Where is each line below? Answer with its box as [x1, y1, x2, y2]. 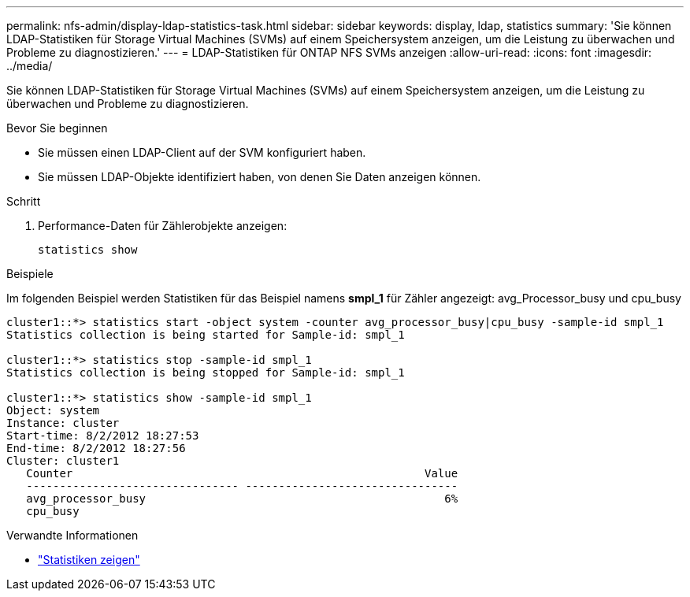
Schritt [6, 195, 41, 208]
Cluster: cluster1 [6, 454, 120, 467]
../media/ [6, 59, 53, 72]
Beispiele [6, 267, 54, 280]
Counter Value [26, 467, 458, 480]
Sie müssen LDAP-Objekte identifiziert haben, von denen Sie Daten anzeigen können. [38, 170, 481, 184]
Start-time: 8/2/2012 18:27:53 [6, 429, 199, 442]
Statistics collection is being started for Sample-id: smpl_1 [6, 328, 405, 341]
